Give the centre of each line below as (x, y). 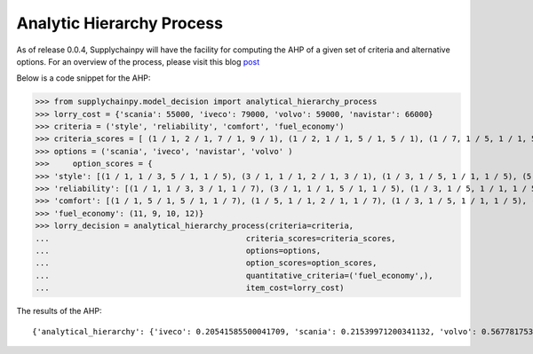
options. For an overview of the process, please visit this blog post (138, 61)
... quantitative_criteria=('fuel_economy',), (235, 275)
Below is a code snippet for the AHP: (84, 78)
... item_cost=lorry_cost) (190, 288)
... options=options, (178, 251)
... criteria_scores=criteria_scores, (215, 238)
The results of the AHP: (59, 311)
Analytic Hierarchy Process (120, 23)
